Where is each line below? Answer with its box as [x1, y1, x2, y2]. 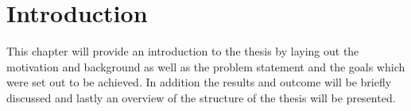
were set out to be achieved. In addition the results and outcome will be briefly [6, 74, 392, 90]
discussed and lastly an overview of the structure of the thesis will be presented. [6, 89, 396, 105]
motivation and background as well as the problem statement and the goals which [6, 58, 405, 75]
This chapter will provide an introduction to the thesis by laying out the [6, 43, 359, 59]
